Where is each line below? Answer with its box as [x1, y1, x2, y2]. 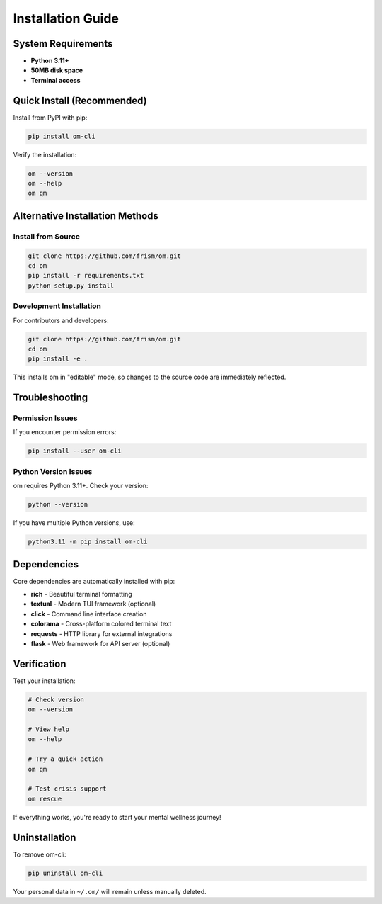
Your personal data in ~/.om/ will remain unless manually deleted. [13, 887, 207, 895]
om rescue [28, 794, 62, 803]
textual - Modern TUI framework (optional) [30, 599, 156, 609]
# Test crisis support [28, 785, 107, 793]
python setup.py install [28, 281, 115, 290]
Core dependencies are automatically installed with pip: [13, 577, 175, 585]
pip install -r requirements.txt [28, 271, 144, 280]
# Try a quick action [28, 755, 103, 763]
